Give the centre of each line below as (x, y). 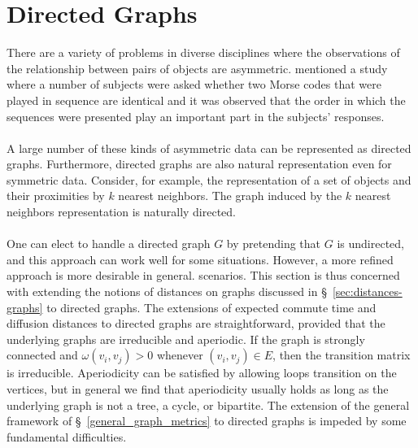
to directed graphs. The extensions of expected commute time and (211, 307)
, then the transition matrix (342, 355)
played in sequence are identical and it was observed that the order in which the (206, 100)
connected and (42, 355)
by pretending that (274, 244)
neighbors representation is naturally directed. (122, 212)
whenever (180, 355)
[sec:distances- (367, 291)
